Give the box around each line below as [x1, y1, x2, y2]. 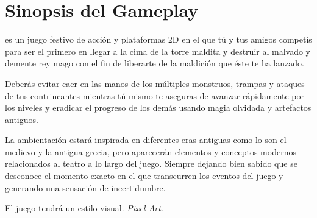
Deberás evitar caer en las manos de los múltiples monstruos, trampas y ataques [5, 77, 305, 90]
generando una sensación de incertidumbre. [5, 181, 166, 194]
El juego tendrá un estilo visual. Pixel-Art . [5, 202, 163, 214]
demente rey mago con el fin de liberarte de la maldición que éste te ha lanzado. [5, 57, 304, 69]
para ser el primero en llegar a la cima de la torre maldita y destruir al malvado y [5, 44, 310, 57]
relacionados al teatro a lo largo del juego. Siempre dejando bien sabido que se [5, 157, 297, 170]
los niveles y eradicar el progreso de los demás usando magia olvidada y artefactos [5, 101, 312, 114]
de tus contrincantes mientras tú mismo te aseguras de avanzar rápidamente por [5, 89, 305, 102]
